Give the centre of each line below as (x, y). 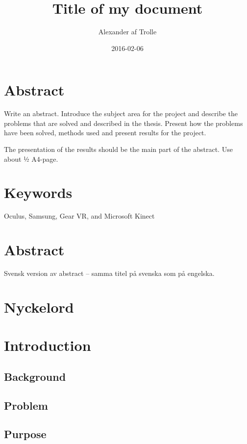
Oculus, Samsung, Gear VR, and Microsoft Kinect (79, 216)
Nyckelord (39, 307)
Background (35, 376)
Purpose (25, 434)
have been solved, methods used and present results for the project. (105, 133)
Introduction (48, 345)
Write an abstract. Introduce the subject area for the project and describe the (121, 113)
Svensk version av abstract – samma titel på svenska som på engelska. (109, 273)
